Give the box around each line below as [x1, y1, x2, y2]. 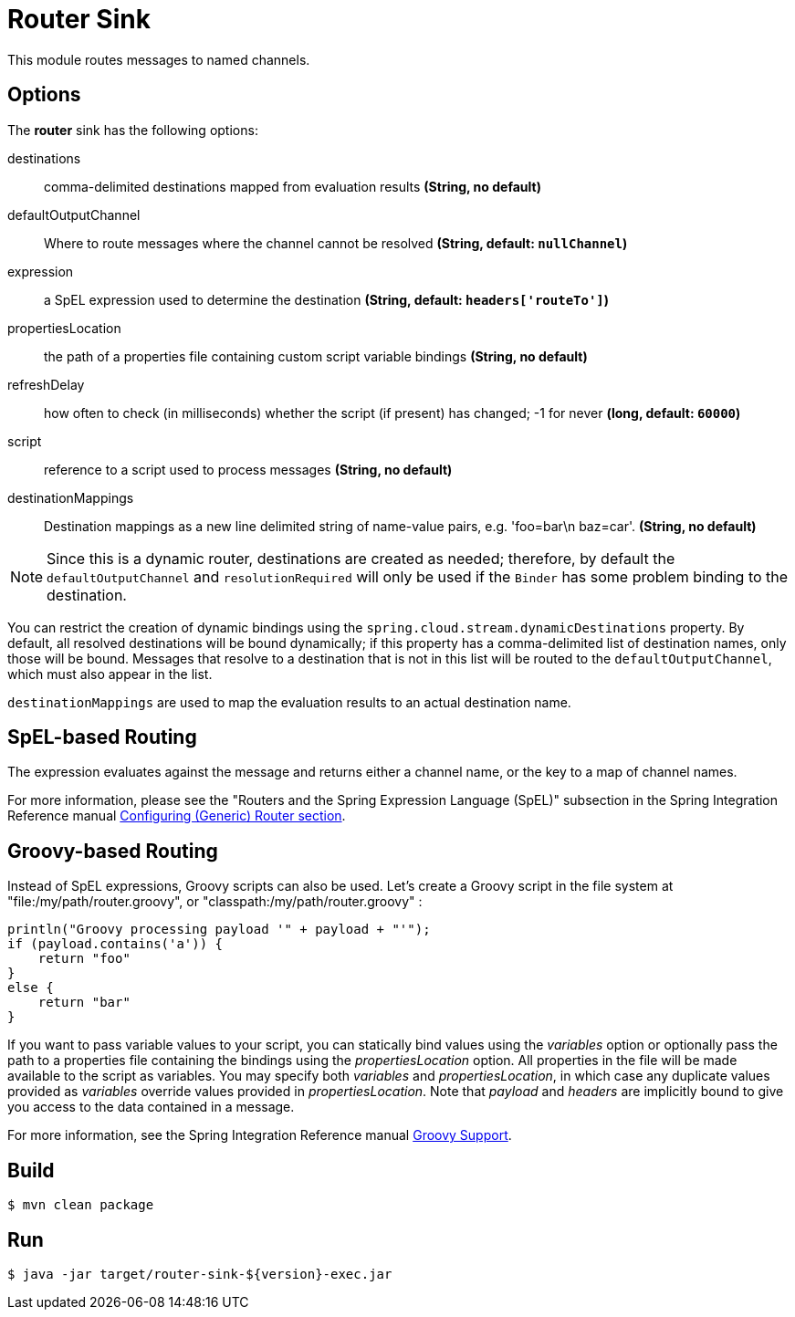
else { [7, 980, 54, 996]
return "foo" [37, 951, 131, 967]
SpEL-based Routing [7, 726, 197, 749]
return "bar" [37, 995, 131, 1010]
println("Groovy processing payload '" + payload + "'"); [7, 922, 431, 937]
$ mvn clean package [7, 1197, 154, 1213]
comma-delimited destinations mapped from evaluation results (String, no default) [44, 178, 541, 194]
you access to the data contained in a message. [7, 1099, 295, 1115]
